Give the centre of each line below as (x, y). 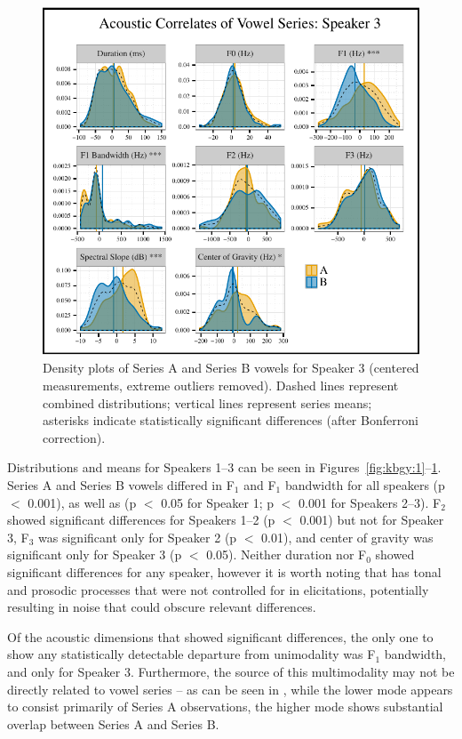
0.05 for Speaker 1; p (218, 502)
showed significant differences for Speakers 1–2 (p (141, 520)
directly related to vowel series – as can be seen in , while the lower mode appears (230, 689)
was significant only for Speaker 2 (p (138, 537)
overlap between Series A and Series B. (113, 723)
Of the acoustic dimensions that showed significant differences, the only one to (220, 636)
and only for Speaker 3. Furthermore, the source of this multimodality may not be (231, 671)
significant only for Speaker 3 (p (95, 554)
